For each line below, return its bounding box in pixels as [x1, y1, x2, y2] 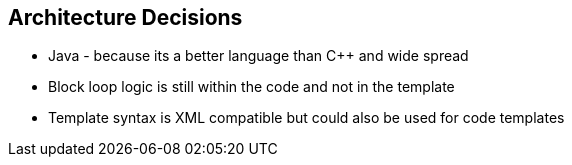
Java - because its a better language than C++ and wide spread [48, 47, 469, 65]
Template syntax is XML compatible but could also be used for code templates [48, 109, 565, 127]
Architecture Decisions [8, 5, 243, 30]
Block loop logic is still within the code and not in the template [48, 78, 455, 96]
